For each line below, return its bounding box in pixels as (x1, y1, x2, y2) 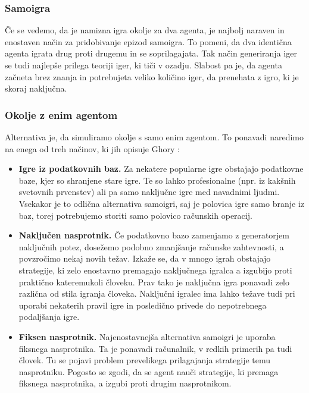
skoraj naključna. (5, 82, 67, 95)
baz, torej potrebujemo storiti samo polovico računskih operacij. (18, 209, 252, 221)
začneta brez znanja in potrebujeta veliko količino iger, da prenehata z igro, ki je (5, 70, 299, 83)
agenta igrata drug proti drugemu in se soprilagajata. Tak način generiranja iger (5, 47, 297, 59)
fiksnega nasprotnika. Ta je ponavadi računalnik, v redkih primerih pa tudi (18, 342, 292, 354)
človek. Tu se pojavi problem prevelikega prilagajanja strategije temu (18, 354, 271, 366)
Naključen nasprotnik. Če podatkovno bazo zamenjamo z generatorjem (18, 229, 289, 241)
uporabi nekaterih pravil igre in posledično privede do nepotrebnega (18, 298, 267, 311)
